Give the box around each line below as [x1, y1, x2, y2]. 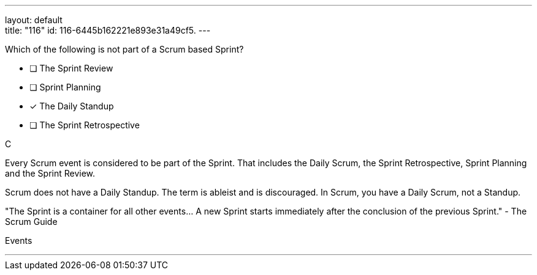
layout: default [5, 15, 63, 25]
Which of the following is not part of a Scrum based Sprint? [5, 44, 244, 54]
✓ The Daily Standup [29, 101, 114, 111]
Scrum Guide [5, 216, 58, 227]
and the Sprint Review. [5, 168, 96, 178]
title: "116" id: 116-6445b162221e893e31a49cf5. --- [5, 25, 211, 35]
